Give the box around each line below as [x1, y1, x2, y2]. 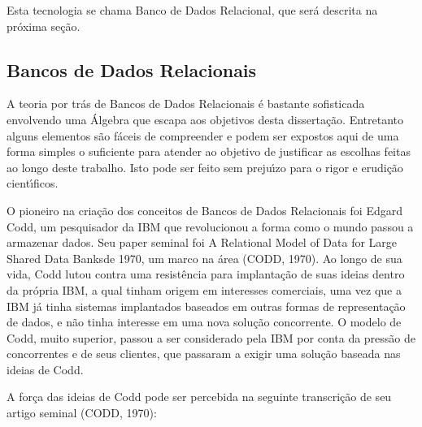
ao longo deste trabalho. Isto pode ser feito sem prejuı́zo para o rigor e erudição [7, 158, 403, 175]
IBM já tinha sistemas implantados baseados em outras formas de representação [7, 297, 406, 314]
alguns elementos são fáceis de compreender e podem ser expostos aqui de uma [7, 127, 399, 144]
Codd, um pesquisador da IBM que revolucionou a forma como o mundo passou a [7, 218, 414, 235]
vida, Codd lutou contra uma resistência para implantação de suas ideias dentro [7, 265, 405, 283]
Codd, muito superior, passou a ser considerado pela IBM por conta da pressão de [7, 329, 416, 346]
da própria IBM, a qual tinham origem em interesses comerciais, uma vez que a [7, 281, 402, 298]
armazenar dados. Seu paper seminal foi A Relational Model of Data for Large [7, 234, 398, 251]
